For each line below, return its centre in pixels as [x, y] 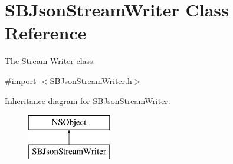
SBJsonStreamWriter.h [91, 80]
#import [21, 80]
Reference [46, 33]
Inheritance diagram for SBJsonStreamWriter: [88, 100]
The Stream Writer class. [50, 61]
